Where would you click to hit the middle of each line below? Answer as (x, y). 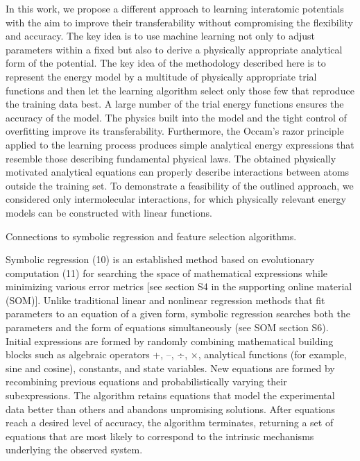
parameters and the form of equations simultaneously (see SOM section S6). (167, 327)
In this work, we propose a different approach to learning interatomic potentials (175, 8)
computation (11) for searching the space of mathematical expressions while (167, 273)
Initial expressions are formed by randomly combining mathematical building (170, 341)
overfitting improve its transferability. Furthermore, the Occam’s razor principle (175, 131)
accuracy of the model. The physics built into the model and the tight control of (176, 117)
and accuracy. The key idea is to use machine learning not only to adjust (160, 36)
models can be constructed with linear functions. (109, 212)
